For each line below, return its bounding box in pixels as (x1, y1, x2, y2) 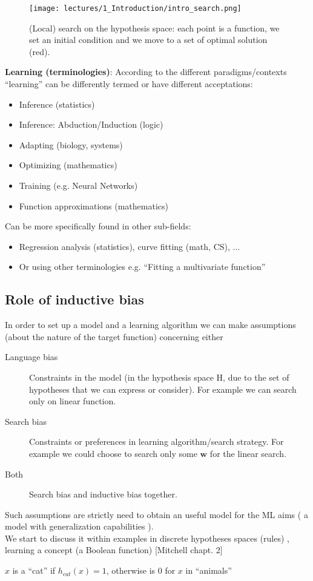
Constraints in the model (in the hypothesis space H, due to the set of (29, 370, 289, 383)
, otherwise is (106, 564, 156, 577)
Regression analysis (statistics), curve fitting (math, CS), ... (19, 240, 240, 252)
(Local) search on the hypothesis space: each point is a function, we (29, 21, 280, 34)
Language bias (5, 350, 58, 363)
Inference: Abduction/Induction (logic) (19, 118, 163, 131)
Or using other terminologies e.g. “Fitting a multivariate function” (19, 260, 266, 273)
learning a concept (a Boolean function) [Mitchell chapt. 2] (5, 543, 223, 556)
